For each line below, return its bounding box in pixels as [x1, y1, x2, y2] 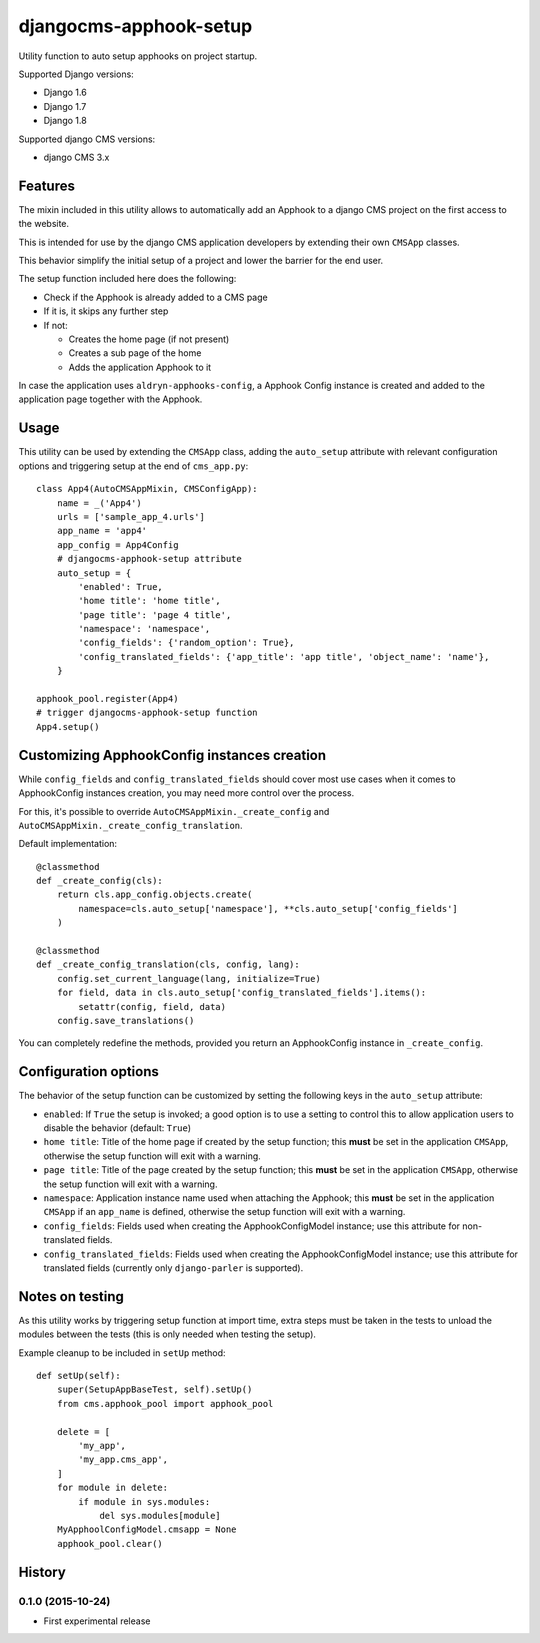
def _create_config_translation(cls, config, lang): [36, 959, 300, 970]
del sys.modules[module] [99, 1510, 222, 1521]
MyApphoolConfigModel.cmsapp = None [56, 1524, 237, 1535]
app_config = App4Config [56, 539, 179, 550]
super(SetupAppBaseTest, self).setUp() [56, 1384, 253, 1395]
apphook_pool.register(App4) [36, 693, 179, 705]
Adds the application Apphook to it [68, 361, 212, 373]
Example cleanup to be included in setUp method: [18, 1346, 226, 1359]
